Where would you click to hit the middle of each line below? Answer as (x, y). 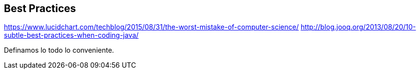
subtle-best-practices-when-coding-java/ (71, 35)
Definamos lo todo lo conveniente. (59, 50)
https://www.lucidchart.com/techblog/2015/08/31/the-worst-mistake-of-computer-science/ (151, 27)
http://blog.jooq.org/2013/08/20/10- (358, 27)
